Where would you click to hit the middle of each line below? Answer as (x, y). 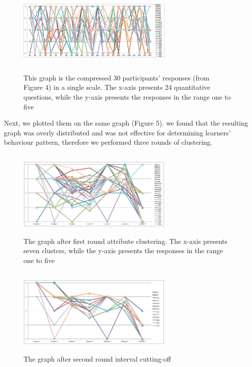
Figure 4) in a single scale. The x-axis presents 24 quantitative (117, 87)
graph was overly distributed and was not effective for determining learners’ (117, 132)
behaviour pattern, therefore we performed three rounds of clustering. (108, 142)
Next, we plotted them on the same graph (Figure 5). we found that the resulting (126, 123)
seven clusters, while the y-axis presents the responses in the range (123, 250)
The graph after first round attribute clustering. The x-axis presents (126, 241)
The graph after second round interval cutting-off (97, 359)
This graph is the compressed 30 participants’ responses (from (116, 77)
